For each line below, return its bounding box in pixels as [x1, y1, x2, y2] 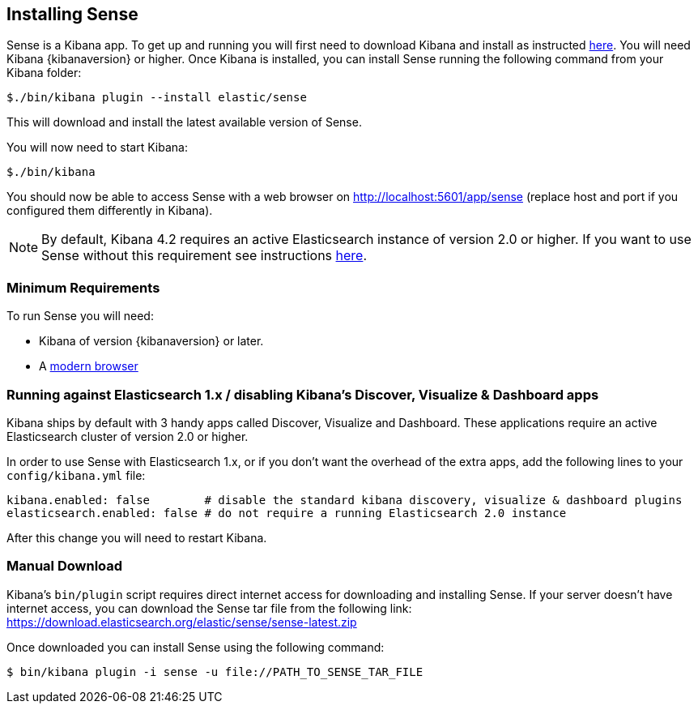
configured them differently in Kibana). [6, 203, 213, 218]
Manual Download [6, 558, 123, 575]
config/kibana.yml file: [6, 468, 146, 482]
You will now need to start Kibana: [6, 140, 188, 155]
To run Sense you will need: [6, 309, 154, 323]
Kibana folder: [6, 66, 82, 80]
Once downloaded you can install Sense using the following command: [6, 639, 385, 654]
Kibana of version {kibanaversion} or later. [39, 334, 264, 349]
